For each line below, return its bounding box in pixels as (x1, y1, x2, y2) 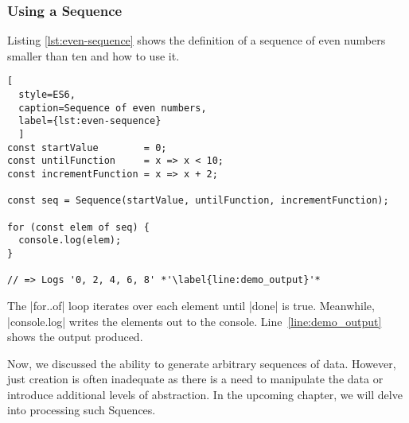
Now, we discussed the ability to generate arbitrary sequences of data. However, (7, 355, 396, 371)
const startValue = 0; (7, 142, 167, 153)
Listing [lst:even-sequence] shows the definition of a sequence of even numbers (7, 32, 386, 49)
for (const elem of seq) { (7, 221, 150, 233)
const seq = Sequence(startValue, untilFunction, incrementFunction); (7, 195, 389, 207)
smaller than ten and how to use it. (7, 47, 180, 64)
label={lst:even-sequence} (18, 115, 162, 127)
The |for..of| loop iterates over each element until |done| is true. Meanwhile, (7, 297, 375, 313)
